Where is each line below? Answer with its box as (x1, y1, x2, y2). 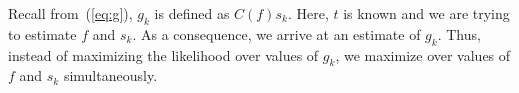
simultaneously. (63, 65, 158, 86)
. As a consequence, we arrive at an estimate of (132, 23, 421, 44)
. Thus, (437, 23, 481, 44)
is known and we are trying (343, 3, 510, 23)
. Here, (287, 3, 329, 23)
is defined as (154, 3, 230, 23)
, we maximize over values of (335, 44, 511, 65)
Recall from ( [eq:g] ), (8, 3, 133, 23)
